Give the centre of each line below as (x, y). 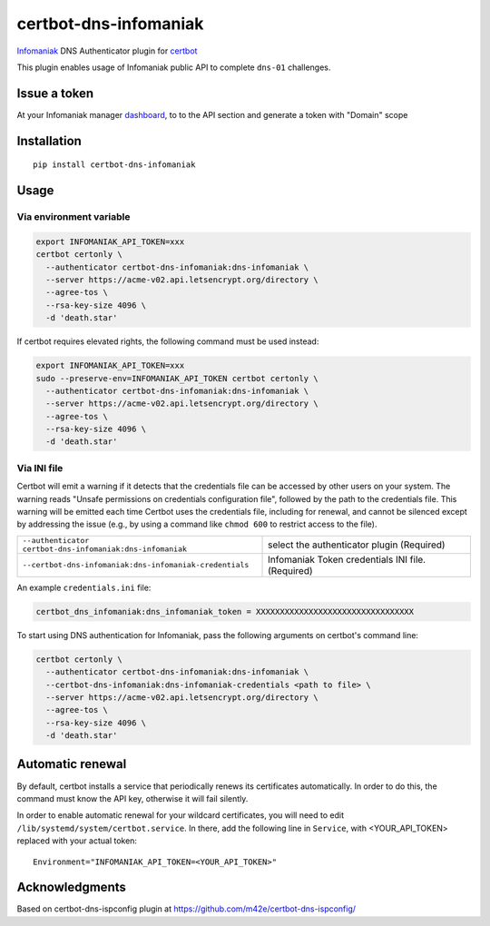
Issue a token (55, 93)
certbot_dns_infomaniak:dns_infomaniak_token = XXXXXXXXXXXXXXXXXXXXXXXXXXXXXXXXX (225, 611)
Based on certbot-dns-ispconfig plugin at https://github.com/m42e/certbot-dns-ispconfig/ (186, 909)
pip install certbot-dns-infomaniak (114, 165)
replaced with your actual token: (77, 841)
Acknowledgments (72, 887)
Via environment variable (73, 217)
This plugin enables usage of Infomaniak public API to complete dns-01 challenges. (174, 67)
